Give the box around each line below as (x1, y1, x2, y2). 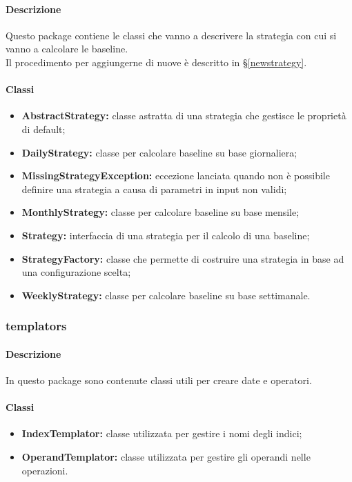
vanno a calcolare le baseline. (6, 41, 128, 56)
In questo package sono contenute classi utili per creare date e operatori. (6, 372, 312, 387)
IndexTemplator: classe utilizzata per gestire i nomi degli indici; (21, 426, 302, 441)
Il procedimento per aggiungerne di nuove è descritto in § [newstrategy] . (6, 54, 307, 69)
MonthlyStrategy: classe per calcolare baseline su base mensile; (21, 205, 300, 219)
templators (6, 317, 67, 334)
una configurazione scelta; (21, 265, 131, 279)
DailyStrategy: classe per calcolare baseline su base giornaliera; (21, 145, 297, 159)
